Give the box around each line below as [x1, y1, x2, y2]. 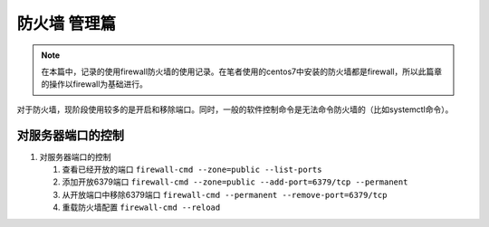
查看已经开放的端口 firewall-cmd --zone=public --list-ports [62, 164, 322, 175]
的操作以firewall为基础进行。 [41, 79, 149, 90]
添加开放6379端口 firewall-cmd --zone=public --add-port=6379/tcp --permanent [62, 176, 408, 187]
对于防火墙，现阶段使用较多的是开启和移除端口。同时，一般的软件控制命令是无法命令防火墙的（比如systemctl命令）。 [16, 104, 454, 115]
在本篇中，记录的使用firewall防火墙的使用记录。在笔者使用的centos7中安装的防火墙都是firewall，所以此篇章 [41, 66, 443, 77]
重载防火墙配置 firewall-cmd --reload [62, 202, 221, 213]
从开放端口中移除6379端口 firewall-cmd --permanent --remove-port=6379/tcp [62, 189, 388, 200]
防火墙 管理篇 [16, 14, 117, 33]
